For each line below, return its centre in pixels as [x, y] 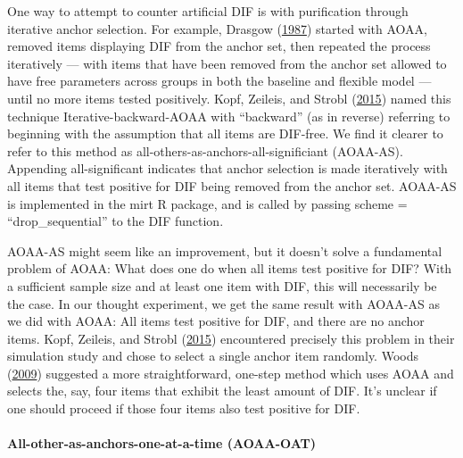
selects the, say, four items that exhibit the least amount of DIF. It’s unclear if [222, 391]
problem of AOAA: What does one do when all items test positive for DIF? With [230, 268]
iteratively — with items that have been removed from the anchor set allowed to [227, 63]
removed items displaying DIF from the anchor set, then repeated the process [219, 46]
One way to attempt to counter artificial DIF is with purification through [208, 11]
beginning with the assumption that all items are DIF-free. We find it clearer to [225, 133]
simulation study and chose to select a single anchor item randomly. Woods [213, 356]
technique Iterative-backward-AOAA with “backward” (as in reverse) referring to [229, 116]
